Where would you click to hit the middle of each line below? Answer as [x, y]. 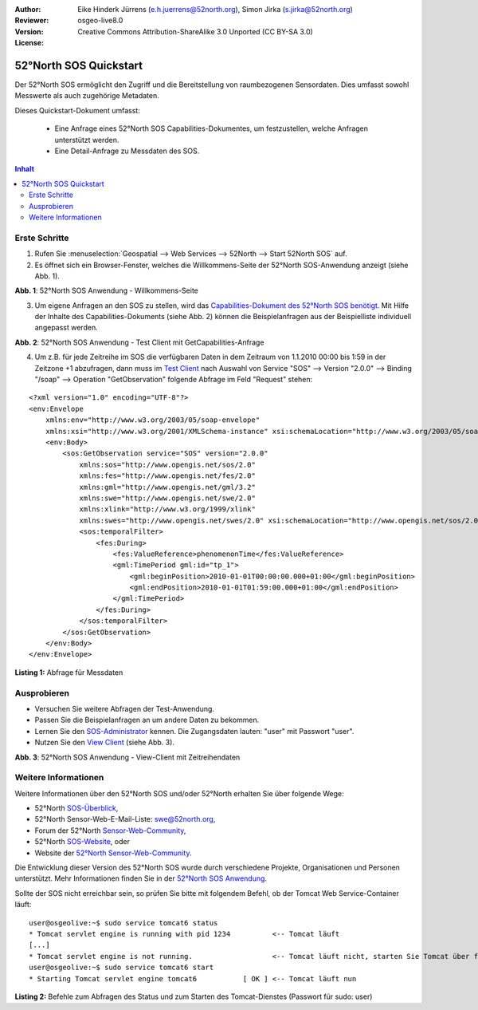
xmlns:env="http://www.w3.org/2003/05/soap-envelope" [153, 420]
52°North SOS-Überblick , [76, 808]
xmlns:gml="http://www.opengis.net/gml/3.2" [168, 487]
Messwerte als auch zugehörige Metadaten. [87, 96]
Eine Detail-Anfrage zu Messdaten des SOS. [127, 151]
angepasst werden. [67, 328]
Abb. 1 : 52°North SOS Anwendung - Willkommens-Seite [106, 290]
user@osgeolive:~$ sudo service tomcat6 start [121, 968]
